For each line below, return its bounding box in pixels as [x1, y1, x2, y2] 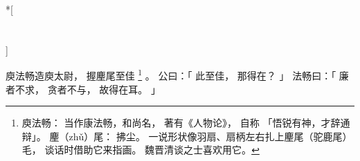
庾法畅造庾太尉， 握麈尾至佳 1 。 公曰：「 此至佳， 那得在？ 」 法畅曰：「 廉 [6, 66, 349, 83]
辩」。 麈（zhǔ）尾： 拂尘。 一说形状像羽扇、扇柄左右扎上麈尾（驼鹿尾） [21, 129, 352, 143]
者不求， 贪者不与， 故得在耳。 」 [6, 82, 161, 96]
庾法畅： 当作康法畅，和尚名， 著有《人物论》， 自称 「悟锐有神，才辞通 [21, 115, 350, 130]
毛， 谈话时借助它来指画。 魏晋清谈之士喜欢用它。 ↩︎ [21, 142, 260, 157]
